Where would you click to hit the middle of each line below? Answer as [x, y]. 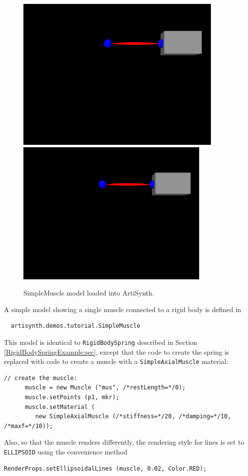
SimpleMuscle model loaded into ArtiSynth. [89, 293]
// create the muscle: [41, 378]
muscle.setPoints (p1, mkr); [72, 397]
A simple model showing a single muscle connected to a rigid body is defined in [123, 309]
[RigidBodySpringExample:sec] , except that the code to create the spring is [117, 351]
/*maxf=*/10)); [29, 426]
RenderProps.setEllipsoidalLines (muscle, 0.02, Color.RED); [105, 468]
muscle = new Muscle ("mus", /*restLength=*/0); [105, 388]
